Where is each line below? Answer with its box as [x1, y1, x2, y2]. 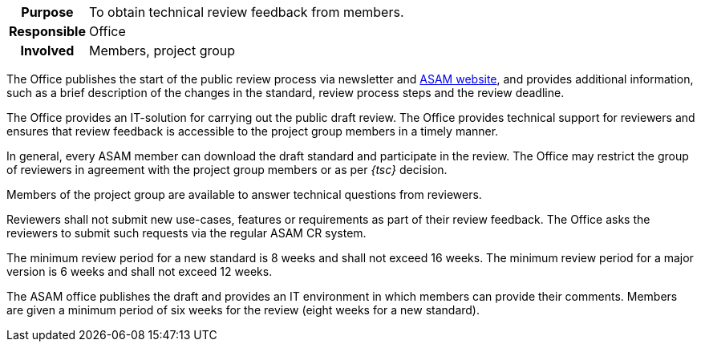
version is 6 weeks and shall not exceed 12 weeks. [6, 265, 273, 278]
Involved [20, 42, 75, 59]
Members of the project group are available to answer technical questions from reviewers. [6, 188, 482, 201]
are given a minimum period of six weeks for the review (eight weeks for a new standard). [6, 303, 480, 317]
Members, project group [88, 42, 236, 59]
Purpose [21, 4, 74, 20]
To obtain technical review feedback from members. [88, 4, 404, 20]
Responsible [9, 23, 86, 39]
